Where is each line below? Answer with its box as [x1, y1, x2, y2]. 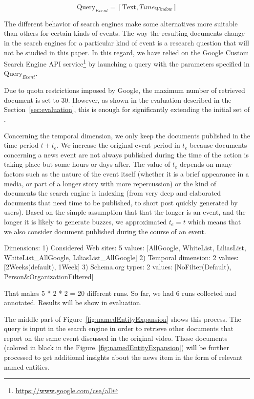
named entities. [4, 361, 50, 372]
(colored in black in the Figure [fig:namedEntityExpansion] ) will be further [4, 342, 229, 353]
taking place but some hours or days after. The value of [4, 159, 170, 169]
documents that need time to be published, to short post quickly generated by [4, 197, 238, 207]
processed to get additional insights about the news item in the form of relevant [4, 352, 243, 362]
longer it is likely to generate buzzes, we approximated [4, 216, 167, 226]
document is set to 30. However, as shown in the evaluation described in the [4, 94, 232, 105]
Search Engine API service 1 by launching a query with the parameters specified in [4, 57, 250, 68]
